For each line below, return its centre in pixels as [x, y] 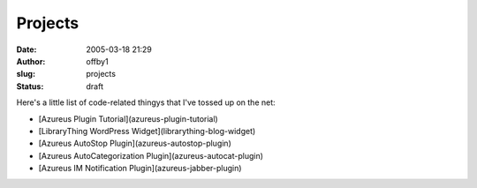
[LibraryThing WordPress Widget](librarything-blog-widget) [147, 131]
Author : [31, 61]
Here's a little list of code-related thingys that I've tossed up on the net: [146, 102]
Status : [30, 86]
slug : [26, 74]
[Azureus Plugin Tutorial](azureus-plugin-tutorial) [128, 118]
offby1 [98, 61]
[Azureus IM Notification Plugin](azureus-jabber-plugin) [140, 169]
